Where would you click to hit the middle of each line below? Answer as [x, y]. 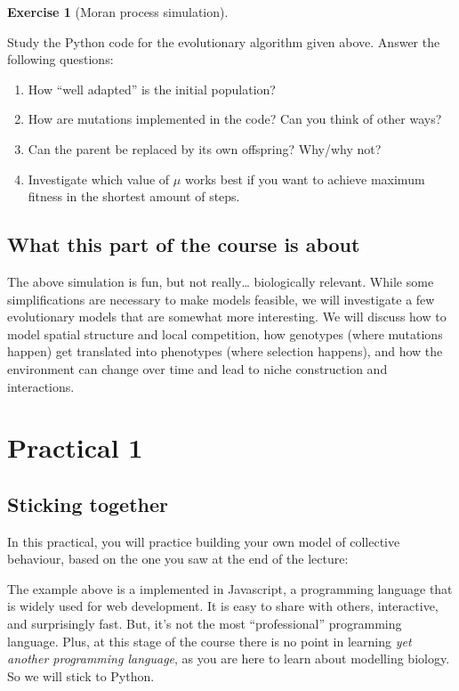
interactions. [41, 386]
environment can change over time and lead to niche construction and [197, 368]
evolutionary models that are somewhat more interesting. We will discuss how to [227, 317]
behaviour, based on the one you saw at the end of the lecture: [178, 559]
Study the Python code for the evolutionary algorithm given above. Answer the [224, 41]
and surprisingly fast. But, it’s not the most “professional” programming [205, 624]
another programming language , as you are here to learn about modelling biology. [229, 658]
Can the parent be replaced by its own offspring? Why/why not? [205, 148]
